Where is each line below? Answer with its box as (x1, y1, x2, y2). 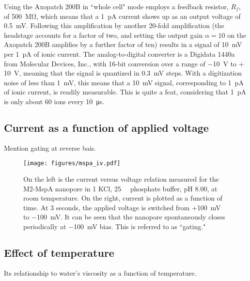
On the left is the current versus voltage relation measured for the (23, 173, 219, 184)
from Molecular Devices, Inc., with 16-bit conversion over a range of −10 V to (4, 58, 237, 68)
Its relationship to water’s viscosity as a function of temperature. (4, 267, 197, 278)
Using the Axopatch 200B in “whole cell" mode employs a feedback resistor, (4, 1, 229, 11)
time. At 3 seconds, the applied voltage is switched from (23, 202, 190, 212)
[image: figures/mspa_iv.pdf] (23, 160, 121, 167)
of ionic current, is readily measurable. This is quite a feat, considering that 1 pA (4, 87, 246, 97)
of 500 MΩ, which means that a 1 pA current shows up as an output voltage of (4, 11, 241, 21)
